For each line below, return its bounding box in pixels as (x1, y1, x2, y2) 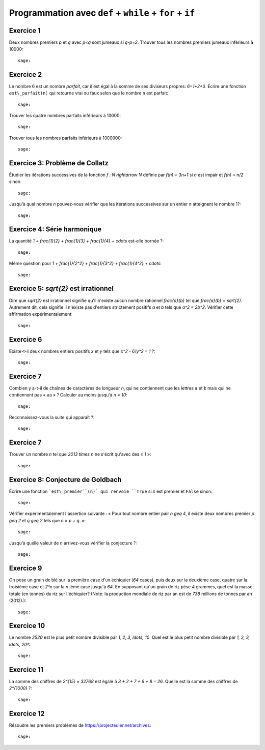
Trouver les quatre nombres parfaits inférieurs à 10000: (9, 112, 121, 118)
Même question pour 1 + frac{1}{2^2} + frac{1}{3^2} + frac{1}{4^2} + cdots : (9, 261, 162, 267)
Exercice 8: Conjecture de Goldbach (9, 475, 122, 484)
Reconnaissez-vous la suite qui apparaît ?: (9, 415, 95, 420)
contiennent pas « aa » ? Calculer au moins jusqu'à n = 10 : (9, 392, 128, 398)
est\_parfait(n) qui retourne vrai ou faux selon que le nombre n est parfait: (9, 90, 169, 96)
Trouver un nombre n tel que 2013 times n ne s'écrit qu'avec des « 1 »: (9, 451, 152, 457)
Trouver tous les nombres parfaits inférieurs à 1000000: (9, 135, 122, 141)
